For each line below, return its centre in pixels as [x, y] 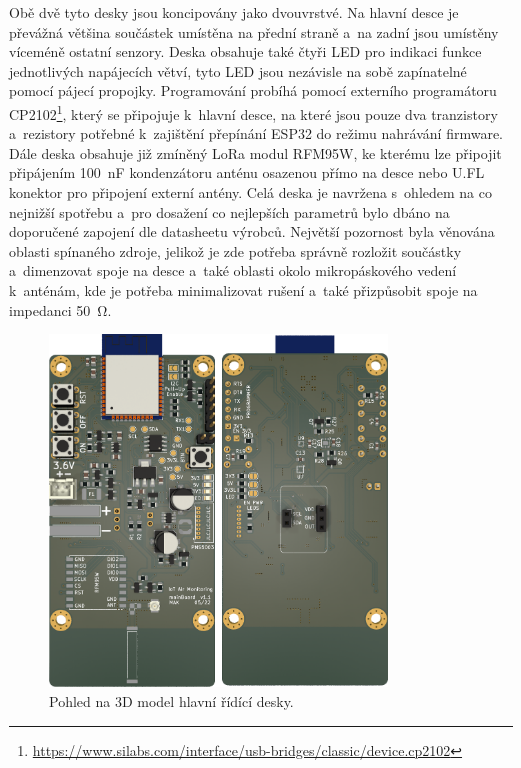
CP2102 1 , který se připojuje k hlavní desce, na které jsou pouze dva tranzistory [253, 112]
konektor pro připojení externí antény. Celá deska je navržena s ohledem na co [250, 192]
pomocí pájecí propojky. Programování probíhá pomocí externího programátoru [253, 90]
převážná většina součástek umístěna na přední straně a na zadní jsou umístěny [254, 31]
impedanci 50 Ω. [60, 309]
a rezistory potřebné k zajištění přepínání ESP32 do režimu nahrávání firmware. [256, 133]
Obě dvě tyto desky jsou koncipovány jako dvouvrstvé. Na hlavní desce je [234, 12]
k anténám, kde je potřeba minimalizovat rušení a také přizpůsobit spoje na [243, 289]
